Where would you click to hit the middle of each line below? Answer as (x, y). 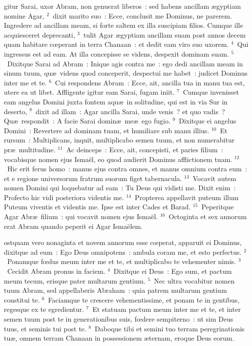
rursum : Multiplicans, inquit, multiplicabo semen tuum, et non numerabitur (119, 140)
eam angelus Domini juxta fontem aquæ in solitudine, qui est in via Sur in (116, 101)
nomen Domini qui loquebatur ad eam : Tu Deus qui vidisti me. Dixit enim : (120, 188)
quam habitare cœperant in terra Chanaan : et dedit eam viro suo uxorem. (116, 44)
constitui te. (22, 299)
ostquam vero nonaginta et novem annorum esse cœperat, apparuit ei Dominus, (123, 242)
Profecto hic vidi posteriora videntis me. (64, 197)
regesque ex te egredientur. (44, 309)
